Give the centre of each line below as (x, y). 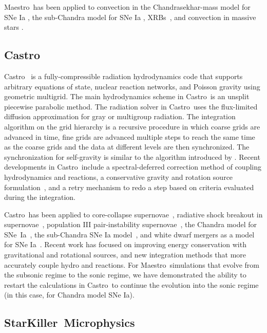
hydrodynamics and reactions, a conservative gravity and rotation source (119, 177)
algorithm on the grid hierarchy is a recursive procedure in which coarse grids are (132, 126)
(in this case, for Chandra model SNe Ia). (69, 295)
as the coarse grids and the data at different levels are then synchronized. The (127, 147)
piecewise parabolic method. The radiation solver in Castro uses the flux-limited (131, 106)
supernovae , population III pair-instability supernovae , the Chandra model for (131, 224)
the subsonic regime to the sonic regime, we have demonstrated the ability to (125, 275)
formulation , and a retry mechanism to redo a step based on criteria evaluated (129, 187)
